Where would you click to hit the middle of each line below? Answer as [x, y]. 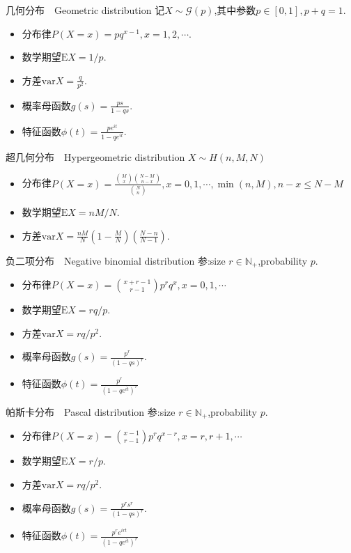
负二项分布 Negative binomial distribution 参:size [116, 260]
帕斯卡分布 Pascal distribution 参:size [91, 411]
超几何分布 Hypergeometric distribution [95, 156]
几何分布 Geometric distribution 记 [85, 10]
